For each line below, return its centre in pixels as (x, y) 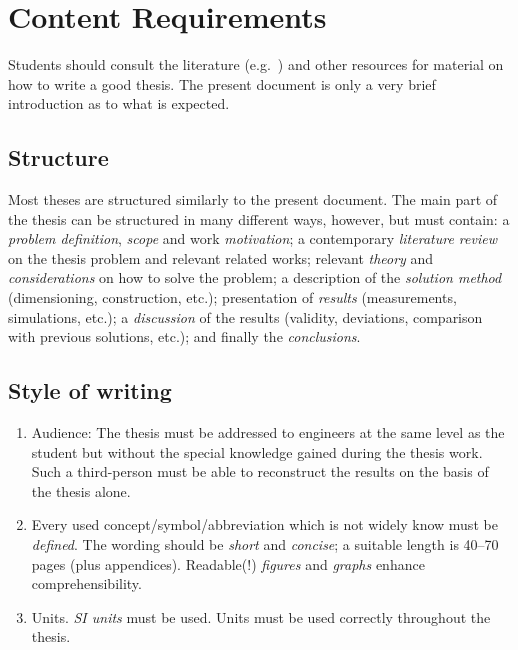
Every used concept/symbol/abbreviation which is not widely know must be (264, 524)
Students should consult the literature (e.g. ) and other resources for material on (256, 64)
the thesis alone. (81, 490)
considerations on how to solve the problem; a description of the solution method (255, 277)
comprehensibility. (86, 583)
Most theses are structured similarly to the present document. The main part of (253, 199)
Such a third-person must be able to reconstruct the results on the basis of (260, 471)
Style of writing (90, 390)
